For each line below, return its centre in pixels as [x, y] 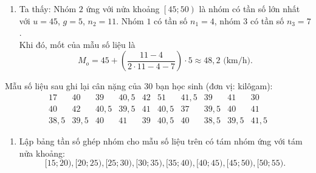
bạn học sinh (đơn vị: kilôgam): [214, 86]
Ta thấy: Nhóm [48, 8]
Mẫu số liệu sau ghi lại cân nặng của [73, 86]
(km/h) [237, 61]
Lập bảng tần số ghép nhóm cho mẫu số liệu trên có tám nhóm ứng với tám [161, 141]
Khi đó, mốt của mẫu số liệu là [77, 44]
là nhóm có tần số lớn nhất [249, 8]
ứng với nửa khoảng [123, 8]
